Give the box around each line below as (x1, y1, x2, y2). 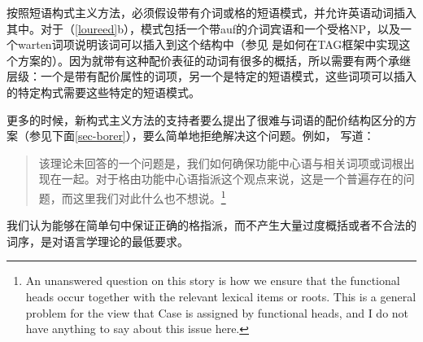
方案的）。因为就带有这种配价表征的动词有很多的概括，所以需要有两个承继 (17, 51, 411, 68)
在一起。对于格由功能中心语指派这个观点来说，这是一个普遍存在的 (50, 170, 403, 187)
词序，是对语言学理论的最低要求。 (7, 232, 189, 249)
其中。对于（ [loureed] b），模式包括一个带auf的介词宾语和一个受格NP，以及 (7, 20, 401, 37)
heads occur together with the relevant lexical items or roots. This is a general (25, 287, 416, 305)
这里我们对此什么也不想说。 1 (72, 186, 226, 206)
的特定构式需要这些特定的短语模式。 (7, 83, 200, 100)
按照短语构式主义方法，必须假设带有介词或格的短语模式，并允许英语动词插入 (7, 4, 416, 20)
